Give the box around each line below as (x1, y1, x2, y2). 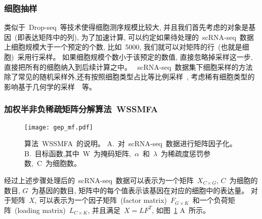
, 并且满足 (88, 204, 120, 215)
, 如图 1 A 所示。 (152, 204, 210, 215)
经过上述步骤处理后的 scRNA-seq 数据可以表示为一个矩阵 (4, 175, 194, 186)
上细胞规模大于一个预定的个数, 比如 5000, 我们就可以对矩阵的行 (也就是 (4, 41, 242, 52)
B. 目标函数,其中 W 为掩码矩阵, (24, 148, 131, 158)
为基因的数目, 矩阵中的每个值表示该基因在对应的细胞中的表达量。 (31, 185, 249, 195)
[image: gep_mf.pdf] (24, 123, 94, 131)
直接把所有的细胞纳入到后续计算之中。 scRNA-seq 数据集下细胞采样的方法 (4, 61, 253, 72)
